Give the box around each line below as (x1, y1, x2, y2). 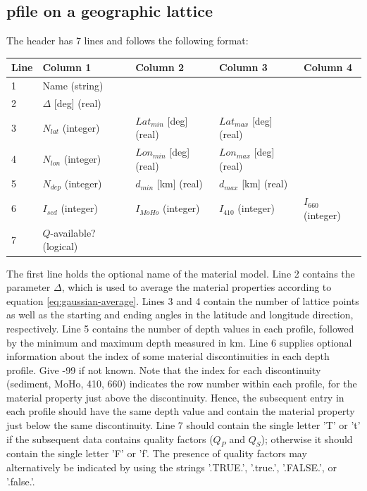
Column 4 (304, 60, 352, 75)
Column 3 (219, 60, 268, 75)
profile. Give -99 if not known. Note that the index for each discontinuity (6, 362, 321, 377)
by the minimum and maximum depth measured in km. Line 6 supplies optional (6, 335, 352, 349)
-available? (50, 225, 96, 240)
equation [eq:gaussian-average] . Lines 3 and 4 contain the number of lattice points (6, 293, 359, 308)
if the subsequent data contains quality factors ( (6, 431, 213, 446)
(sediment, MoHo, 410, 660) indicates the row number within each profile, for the (6, 376, 357, 391)
